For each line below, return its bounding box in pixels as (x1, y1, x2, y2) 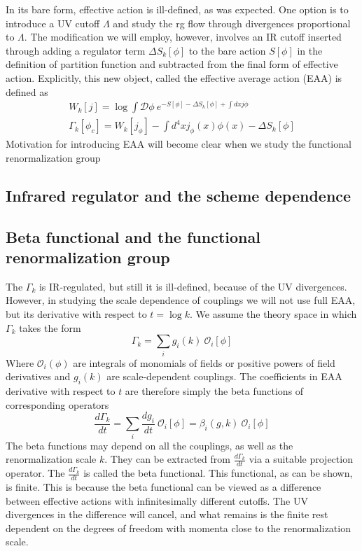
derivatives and (6, 369, 71, 384)
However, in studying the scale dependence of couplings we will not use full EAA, (6, 293, 356, 307)
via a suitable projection (249, 452, 353, 466)
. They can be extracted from (104, 452, 230, 466)
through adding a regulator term (6, 43, 146, 57)
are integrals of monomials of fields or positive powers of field (73, 355, 335, 370)
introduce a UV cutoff (6, 15, 100, 30)
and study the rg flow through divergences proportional (113, 15, 351, 30)
